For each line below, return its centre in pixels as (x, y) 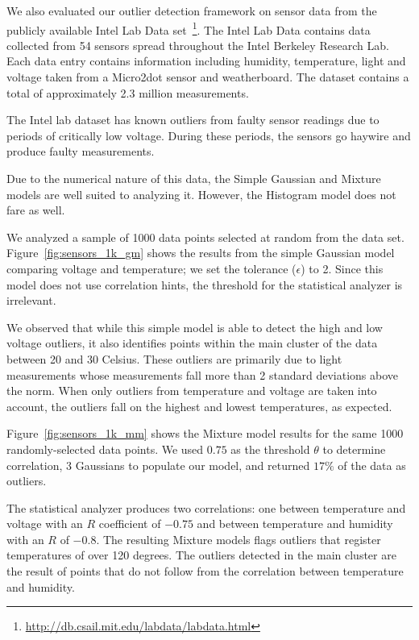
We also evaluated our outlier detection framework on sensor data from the (192, 10)
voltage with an (45, 524)
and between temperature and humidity (295, 524)
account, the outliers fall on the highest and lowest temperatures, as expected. (199, 406)
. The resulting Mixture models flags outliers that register (239, 539)
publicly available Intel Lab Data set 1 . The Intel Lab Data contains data (189, 28)
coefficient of (130, 524)
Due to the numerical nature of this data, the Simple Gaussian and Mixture (194, 178)
